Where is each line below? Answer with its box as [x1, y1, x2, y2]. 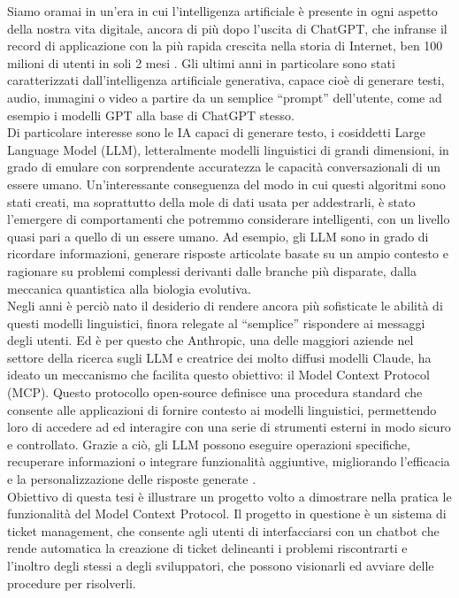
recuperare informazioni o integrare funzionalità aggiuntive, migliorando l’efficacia [7, 452, 450, 471]
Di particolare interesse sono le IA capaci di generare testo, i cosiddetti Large [7, 123, 426, 142]
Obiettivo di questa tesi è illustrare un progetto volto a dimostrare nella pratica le [7, 487, 452, 505]
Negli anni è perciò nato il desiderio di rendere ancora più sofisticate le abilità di [7, 296, 443, 315]
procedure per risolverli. [7, 573, 136, 592]
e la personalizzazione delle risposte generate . [7, 470, 256, 488]
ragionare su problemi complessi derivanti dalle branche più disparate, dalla [7, 261, 417, 280]
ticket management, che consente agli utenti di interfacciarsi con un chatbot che [7, 521, 440, 540]
